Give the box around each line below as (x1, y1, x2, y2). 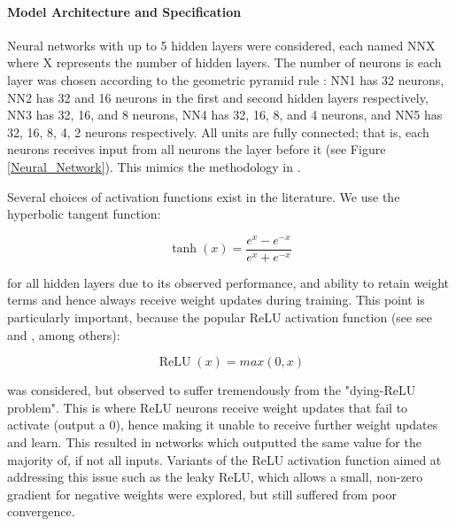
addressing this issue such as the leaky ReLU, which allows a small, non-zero (7, 468, 423, 486)
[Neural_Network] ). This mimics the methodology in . (7, 157, 301, 175)
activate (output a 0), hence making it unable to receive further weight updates (7, 415, 438, 434)
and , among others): (7, 325, 120, 344)
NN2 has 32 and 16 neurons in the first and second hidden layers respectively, (7, 88, 429, 106)
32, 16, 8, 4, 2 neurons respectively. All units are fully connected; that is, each (7, 122, 429, 141)
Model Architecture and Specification (7, 2, 242, 20)
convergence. (7, 502, 75, 521)
